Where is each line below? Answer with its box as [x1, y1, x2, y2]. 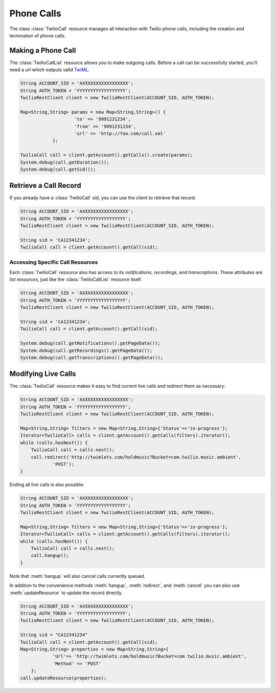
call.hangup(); [31, 553, 69, 558]
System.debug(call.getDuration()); [20, 159, 109, 165]
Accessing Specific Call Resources [9, 259, 98, 266]
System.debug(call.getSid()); [20, 166, 96, 172]
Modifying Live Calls [9, 369, 76, 379]
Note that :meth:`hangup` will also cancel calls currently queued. [9, 573, 146, 579]
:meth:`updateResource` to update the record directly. [9, 590, 123, 596]
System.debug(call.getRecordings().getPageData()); [20, 347, 153, 353]
